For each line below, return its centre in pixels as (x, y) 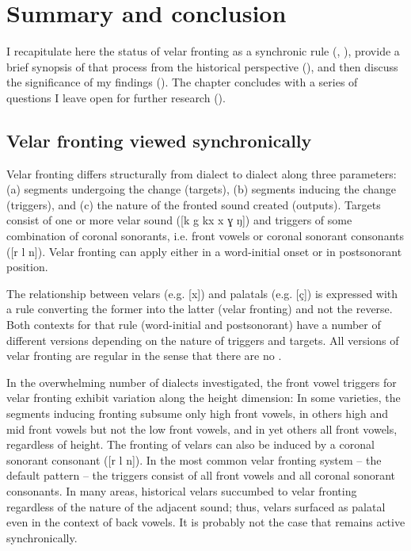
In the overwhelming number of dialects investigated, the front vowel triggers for (202, 382)
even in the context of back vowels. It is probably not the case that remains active (206, 522)
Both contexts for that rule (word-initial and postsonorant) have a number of (194, 325)
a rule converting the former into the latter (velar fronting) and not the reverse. (200, 309)
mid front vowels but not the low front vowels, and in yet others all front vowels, (202, 429)
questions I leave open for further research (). (116, 97)
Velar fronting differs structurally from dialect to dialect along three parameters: (202, 173)
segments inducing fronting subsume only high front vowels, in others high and (198, 413)
